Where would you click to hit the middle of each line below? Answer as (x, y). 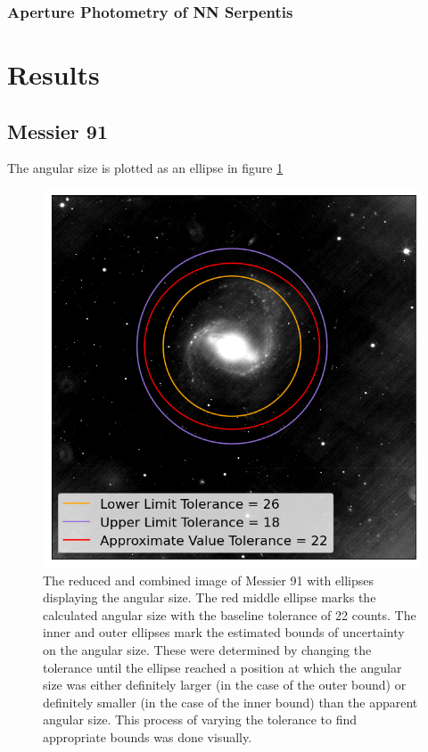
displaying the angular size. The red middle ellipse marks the (210, 597)
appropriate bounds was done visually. (148, 736)
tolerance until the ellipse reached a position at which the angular (222, 667)
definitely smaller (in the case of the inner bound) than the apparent (230, 702)
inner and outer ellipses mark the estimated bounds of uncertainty (224, 632)
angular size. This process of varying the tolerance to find (200, 719)
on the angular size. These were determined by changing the (207, 649)
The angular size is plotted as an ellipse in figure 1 (145, 168)
